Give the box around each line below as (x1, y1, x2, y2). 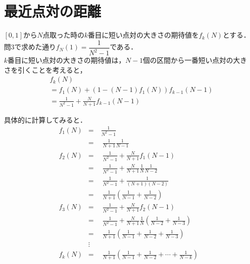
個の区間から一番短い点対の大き (143, 55, 247, 65)
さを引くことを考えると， (4, 64, 87, 75)
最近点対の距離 (4, 1, 101, 21)
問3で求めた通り (4, 42, 56, 52)
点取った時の (43, 30, 85, 40)
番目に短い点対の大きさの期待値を (88, 30, 199, 40)
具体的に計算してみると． (4, 114, 87, 125)
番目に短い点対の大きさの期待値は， (7, 55, 126, 65)
